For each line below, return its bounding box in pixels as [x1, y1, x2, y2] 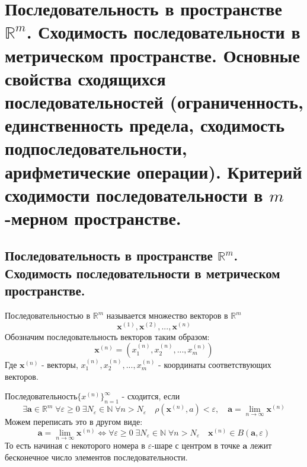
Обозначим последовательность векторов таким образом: [5, 330, 210, 342]
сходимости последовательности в [5, 182, 263, 207]
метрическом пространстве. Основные [5, 43, 300, 67]
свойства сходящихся [5, 66, 166, 90]
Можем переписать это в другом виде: [5, 415, 143, 428]
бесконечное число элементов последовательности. [5, 450, 188, 463]
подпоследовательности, [5, 136, 187, 160]
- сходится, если [121, 390, 180, 402]
